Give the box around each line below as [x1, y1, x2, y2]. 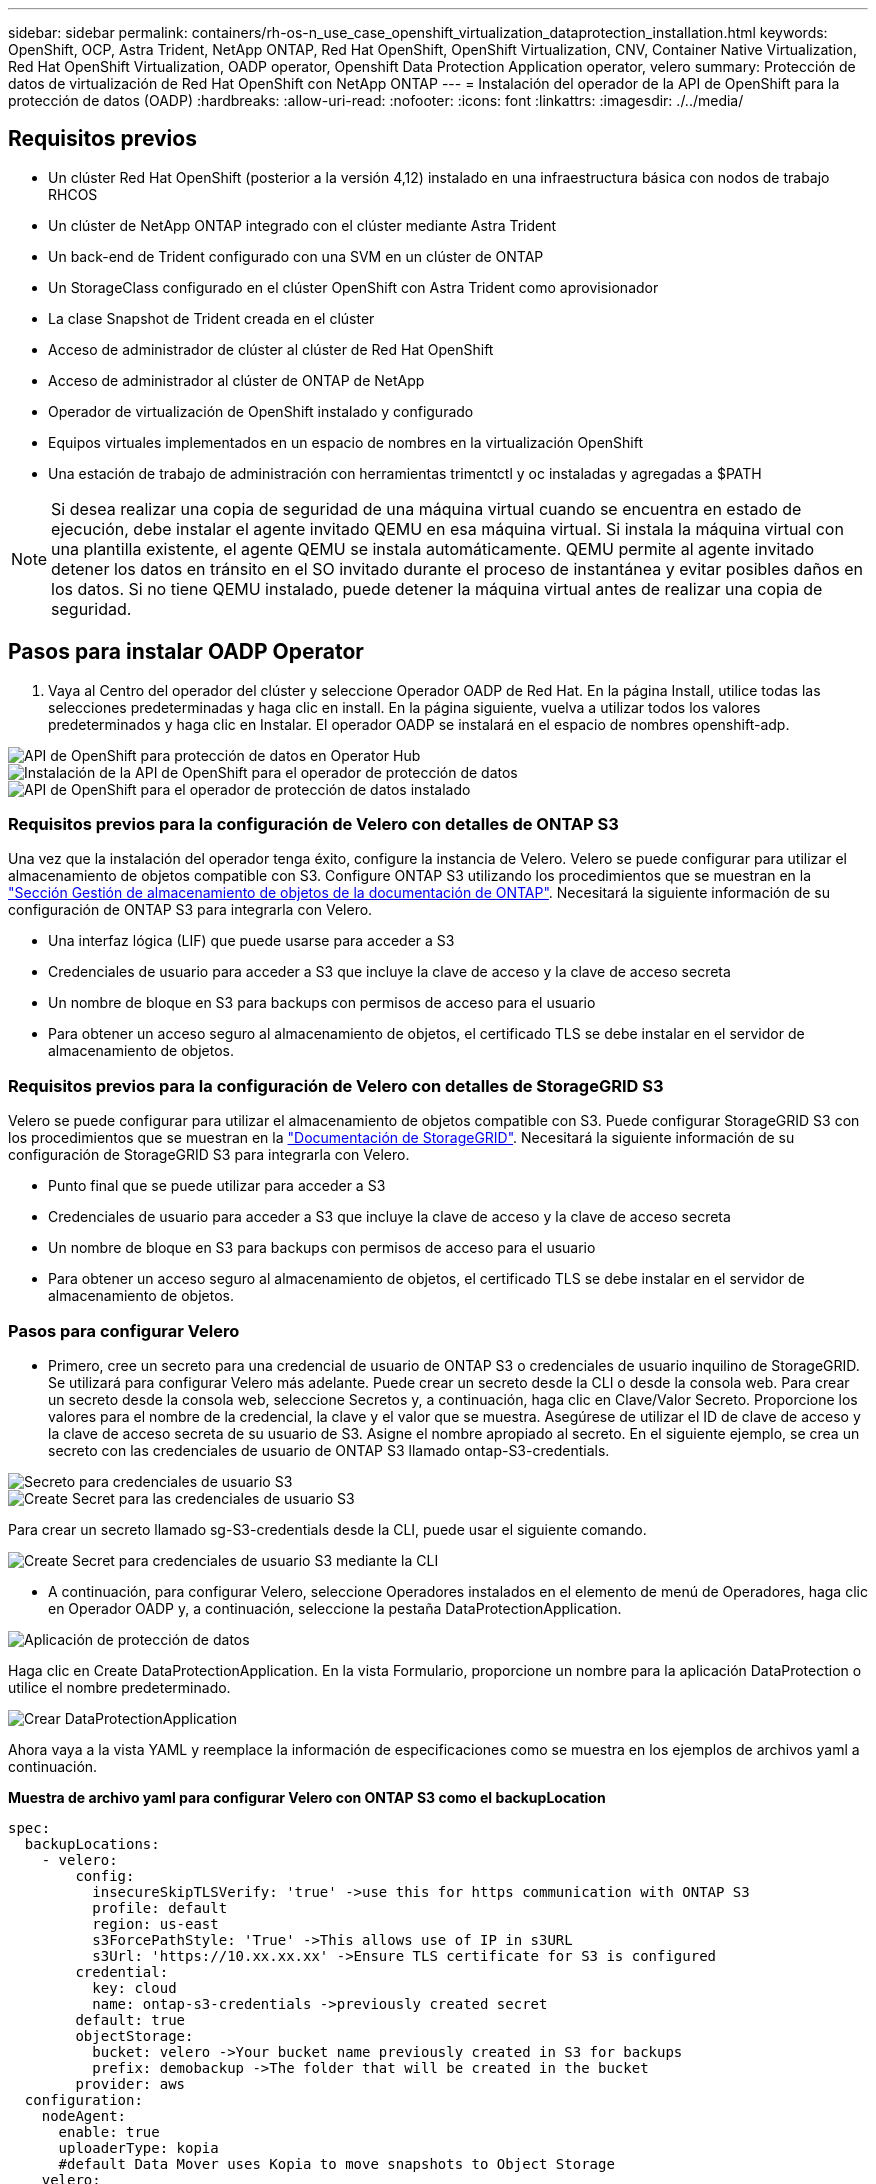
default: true [75, 2011, 186, 2028]
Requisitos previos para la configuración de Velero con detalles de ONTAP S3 [8, 814, 619, 835]
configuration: [24, 2091, 143, 2108]
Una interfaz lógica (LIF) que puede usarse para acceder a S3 [48, 932, 455, 950]
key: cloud [92, 1979, 177, 1996]
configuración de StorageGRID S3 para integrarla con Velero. [8, 1146, 410, 1164]
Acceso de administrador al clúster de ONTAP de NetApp [48, 371, 425, 389]
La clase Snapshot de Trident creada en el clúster [48, 309, 375, 327]
